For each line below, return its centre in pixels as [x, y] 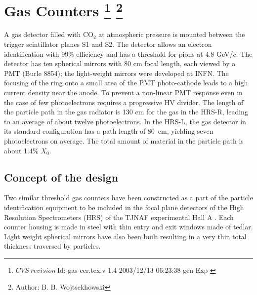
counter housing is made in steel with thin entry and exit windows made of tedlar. [128, 227]
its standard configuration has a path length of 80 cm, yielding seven [109, 131]
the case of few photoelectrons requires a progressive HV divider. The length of [124, 102]
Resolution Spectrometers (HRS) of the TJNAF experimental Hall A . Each [119, 217]
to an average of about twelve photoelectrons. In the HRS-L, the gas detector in [125, 121]
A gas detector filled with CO [49, 34]
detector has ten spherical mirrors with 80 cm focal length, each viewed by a [120, 63]
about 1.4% [21, 150]
